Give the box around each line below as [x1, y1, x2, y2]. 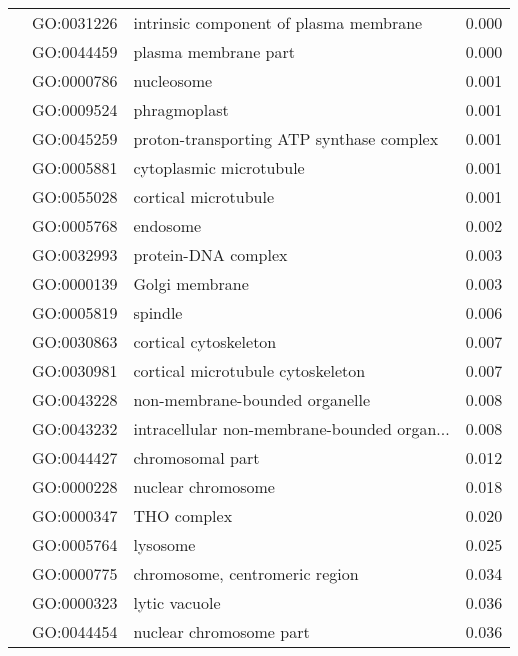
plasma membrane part [133, 40, 295, 63]
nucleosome [133, 69, 213, 92]
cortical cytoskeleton [133, 330, 277, 353]
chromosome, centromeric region [133, 562, 359, 585]
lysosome [133, 533, 196, 556]
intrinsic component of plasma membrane [133, 11, 423, 34]
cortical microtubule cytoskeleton [133, 359, 366, 382]
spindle [133, 301, 183, 324]
